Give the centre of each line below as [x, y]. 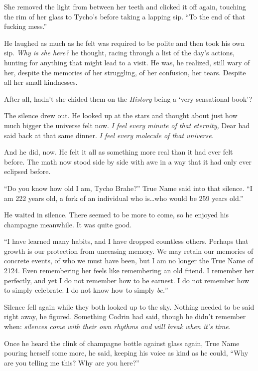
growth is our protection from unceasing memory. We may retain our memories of [129, 251]
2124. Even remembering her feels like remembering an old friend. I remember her [129, 271]
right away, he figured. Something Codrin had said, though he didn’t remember [125, 316]
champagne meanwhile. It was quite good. [68, 224]
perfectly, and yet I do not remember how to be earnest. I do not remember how [127, 280]
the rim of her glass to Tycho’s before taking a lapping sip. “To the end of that [125, 16]
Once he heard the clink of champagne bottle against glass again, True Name [122, 343]
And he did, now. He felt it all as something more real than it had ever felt [119, 152]
